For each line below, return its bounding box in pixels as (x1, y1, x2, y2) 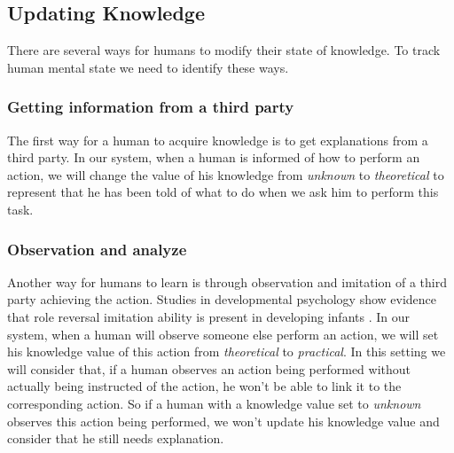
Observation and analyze (7, 238, 187, 260)
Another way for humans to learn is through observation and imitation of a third (7, 272, 447, 291)
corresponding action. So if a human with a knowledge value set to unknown (7, 394, 421, 412)
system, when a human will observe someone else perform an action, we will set (7, 324, 439, 343)
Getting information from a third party (7, 96, 294, 118)
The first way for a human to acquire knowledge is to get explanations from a (7, 130, 428, 149)
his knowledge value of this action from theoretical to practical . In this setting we (7, 342, 446, 361)
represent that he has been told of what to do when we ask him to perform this (7, 183, 439, 201)
